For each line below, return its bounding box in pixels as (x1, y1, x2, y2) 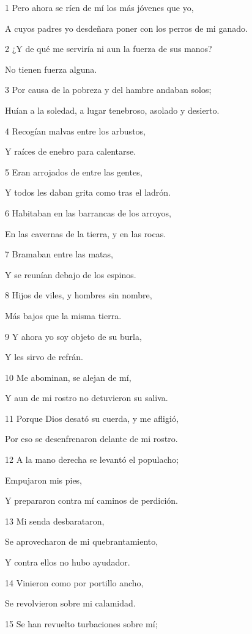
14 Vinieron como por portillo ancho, (5, 576, 144, 589)
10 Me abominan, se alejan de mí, (5, 370, 132, 383)
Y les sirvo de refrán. (5, 350, 83, 363)
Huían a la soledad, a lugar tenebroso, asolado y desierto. (5, 103, 220, 116)
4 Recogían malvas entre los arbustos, (5, 124, 146, 137)
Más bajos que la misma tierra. (5, 309, 122, 322)
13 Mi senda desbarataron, (5, 514, 105, 527)
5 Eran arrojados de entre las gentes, (5, 165, 143, 178)
